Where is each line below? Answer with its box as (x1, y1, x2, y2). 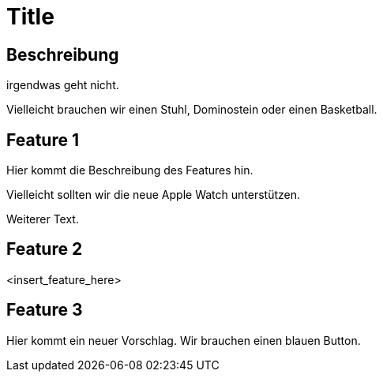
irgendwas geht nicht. (6, 78, 119, 92)
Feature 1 (6, 129, 79, 150)
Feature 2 (6, 239, 83, 260)
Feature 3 (6, 300, 83, 320)
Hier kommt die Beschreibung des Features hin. (6, 163, 253, 178)
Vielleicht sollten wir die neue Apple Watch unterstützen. (6, 188, 300, 202)
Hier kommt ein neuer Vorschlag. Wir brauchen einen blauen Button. (6, 333, 361, 347)
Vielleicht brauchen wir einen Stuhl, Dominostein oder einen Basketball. (6, 103, 377, 117)
